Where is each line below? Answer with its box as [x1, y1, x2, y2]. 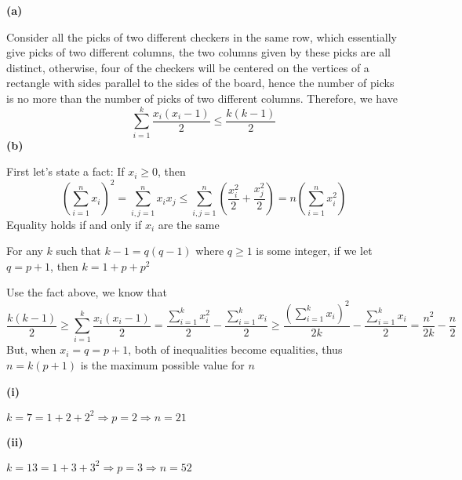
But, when [6, 341, 56, 358]
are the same [158, 216, 220, 232]
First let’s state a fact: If [6, 163, 125, 180]
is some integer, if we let [256, 242, 373, 259]
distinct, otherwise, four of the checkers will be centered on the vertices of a [6, 59, 369, 75]
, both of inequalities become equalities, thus [128, 341, 343, 358]
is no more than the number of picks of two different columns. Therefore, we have [6, 89, 398, 106]
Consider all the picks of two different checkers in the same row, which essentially [6, 28, 397, 45]
